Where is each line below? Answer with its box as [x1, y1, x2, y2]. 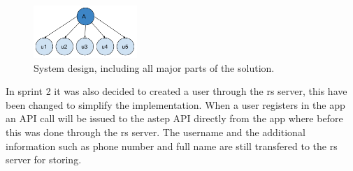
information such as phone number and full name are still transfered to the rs [6, 138, 338, 153]
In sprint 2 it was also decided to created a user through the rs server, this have [6, 84, 347, 98]
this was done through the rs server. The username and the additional [6, 124, 305, 139]
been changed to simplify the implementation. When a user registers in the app [6, 97, 345, 112]
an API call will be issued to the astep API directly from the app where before [6, 111, 343, 126]
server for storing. [6, 152, 82, 167]
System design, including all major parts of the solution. [34, 60, 275, 75]
